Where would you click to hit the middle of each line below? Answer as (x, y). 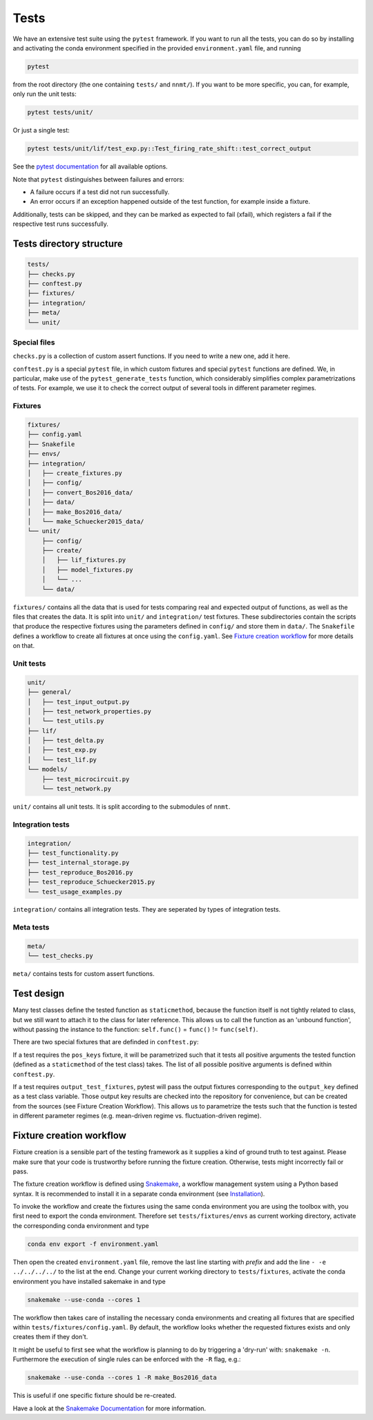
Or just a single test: (41, 131)
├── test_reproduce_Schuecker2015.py (91, 882)
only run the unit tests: (45, 94)
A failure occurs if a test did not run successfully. (100, 192)
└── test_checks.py (60, 956)
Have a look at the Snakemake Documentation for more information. (109, 1408)
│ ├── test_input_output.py (78, 702)
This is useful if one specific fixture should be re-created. (95, 1396)
